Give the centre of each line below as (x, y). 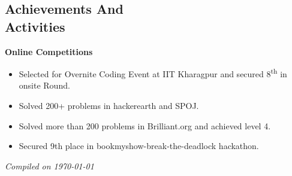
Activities (35, 26)
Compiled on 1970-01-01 (49, 166)
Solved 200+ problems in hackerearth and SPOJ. (109, 106)
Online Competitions (49, 51)
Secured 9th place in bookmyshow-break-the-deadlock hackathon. (139, 146)
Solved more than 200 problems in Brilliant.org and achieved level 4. (145, 125)
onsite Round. (44, 85)
